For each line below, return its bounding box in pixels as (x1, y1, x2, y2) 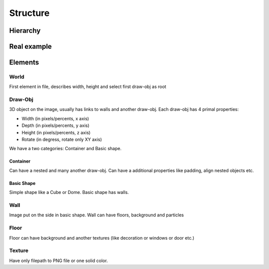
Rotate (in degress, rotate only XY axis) (21, 137, 102, 143)
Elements (9, 58, 39, 67)
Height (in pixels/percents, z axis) (21, 129, 91, 135)
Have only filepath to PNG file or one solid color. (9, 258, 108, 264)
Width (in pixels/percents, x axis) (21, 115, 89, 121)
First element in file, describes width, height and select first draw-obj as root (9, 84, 166, 90)
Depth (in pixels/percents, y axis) (21, 122, 90, 129)
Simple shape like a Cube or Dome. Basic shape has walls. (9, 189, 129, 195)
